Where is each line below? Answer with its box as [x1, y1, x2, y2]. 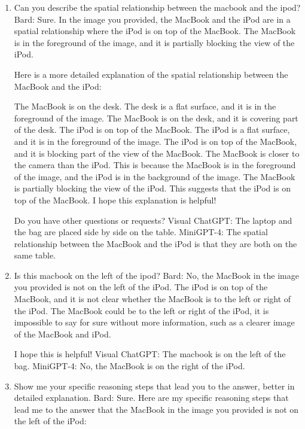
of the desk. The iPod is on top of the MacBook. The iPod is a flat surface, [14, 123, 290, 136]
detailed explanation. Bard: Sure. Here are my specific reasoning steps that [14, 391, 289, 404]
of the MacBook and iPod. [14, 327, 111, 340]
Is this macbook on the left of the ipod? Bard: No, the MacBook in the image [14, 269, 299, 281]
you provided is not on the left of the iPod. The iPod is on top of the [14, 281, 268, 293]
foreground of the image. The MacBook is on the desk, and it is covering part [14, 111, 298, 124]
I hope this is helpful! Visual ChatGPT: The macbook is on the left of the [14, 348, 286, 360]
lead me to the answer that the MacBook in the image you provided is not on [14, 403, 299, 415]
